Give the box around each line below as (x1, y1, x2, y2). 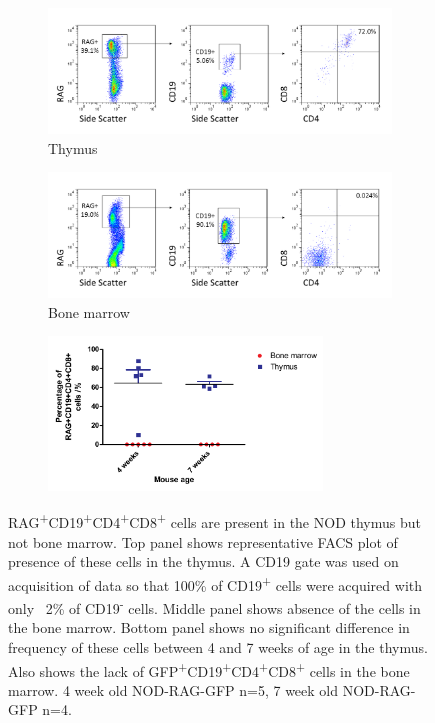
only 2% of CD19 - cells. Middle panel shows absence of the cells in (8, 595, 421, 618)
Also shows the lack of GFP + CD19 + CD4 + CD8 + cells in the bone (8, 657, 410, 681)
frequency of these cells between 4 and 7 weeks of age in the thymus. (8, 636, 428, 657)
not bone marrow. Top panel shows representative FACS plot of (8, 531, 398, 552)
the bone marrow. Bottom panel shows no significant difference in (8, 617, 410, 638)
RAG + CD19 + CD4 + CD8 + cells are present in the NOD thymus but (8, 509, 421, 533)
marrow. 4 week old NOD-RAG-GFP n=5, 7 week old (8, 679, 339, 700)
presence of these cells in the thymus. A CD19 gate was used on (8, 551, 399, 572)
